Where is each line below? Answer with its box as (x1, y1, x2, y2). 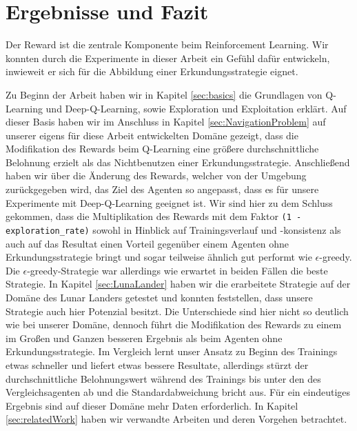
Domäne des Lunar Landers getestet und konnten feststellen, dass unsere (6, 290, 313, 304)
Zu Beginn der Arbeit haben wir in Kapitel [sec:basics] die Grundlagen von (6, 87, 323, 101)
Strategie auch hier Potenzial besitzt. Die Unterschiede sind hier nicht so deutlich (6, 303, 349, 318)
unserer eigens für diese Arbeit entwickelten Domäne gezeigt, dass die (6, 128, 298, 142)
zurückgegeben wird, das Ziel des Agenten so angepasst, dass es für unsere (6, 182, 319, 197)
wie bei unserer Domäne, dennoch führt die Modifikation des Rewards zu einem (6, 317, 342, 332)
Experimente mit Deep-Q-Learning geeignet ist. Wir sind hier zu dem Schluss (6, 195, 333, 210)
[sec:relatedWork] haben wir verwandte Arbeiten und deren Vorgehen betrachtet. (6, 412, 347, 426)
